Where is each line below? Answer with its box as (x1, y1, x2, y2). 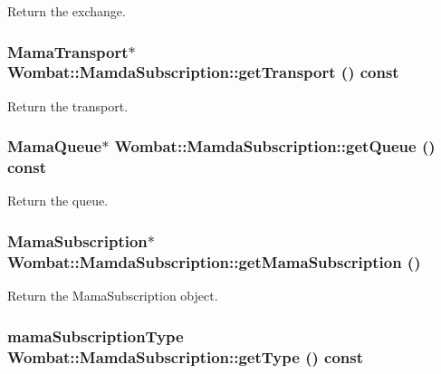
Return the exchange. (7, 2, 126, 20)
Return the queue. (7, 191, 109, 210)
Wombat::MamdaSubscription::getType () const (7, 345, 364, 368)
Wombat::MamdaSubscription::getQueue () (114, 135, 436, 158)
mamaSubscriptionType (7, 324, 184, 347)
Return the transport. (7, 96, 129, 115)
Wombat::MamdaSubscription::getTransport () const (7, 61, 399, 83)
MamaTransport (7, 40, 129, 62)
